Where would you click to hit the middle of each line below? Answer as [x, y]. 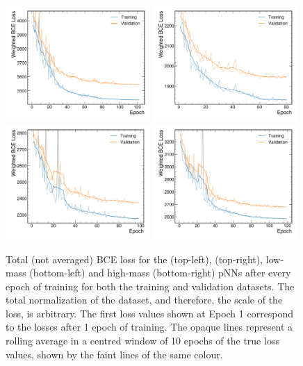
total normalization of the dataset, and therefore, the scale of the [144, 300]
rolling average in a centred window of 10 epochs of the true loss [142, 341]
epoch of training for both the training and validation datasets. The [150, 286]
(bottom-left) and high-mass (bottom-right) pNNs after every [160, 273]
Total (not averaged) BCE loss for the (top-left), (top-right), [134, 259]
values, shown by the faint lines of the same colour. [114, 354]
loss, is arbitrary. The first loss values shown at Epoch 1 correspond [150, 313]
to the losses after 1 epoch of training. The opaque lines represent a [149, 327]
